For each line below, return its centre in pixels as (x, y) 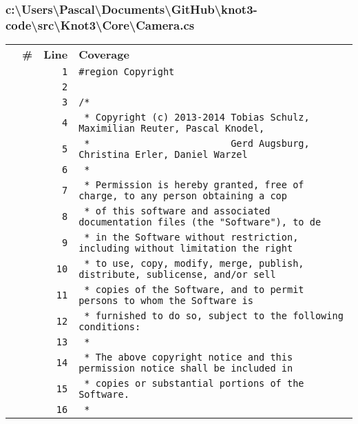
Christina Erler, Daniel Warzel (163, 155)
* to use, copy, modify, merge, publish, (194, 264)
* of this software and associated (177, 211)
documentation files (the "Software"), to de (200, 222)
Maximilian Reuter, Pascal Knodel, (172, 129)
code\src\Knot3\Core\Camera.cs (100, 24)
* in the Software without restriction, (191, 238)
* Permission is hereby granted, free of (194, 185)
